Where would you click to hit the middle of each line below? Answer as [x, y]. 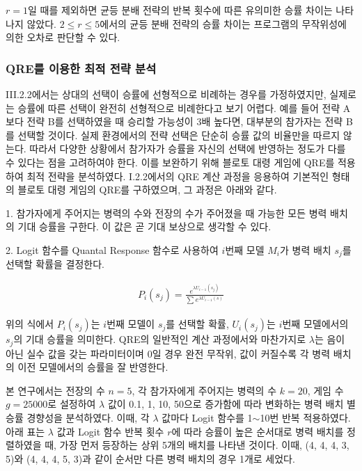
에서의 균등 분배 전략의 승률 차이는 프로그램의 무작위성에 [223, 23]
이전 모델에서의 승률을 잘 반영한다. [93, 367]
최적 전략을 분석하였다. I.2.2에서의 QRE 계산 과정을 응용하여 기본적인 [178, 176]
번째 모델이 [131, 324]
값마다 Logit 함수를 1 [207, 418]
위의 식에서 [30, 324]
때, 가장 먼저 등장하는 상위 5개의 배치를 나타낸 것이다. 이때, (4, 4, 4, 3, [197, 445]
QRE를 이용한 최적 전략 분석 [81, 68]
